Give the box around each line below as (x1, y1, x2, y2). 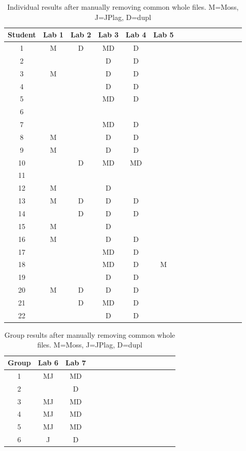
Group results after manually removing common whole (4, 329, 175, 340)
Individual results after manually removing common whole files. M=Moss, (7, 2, 239, 12)
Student (8, 29, 36, 40)
